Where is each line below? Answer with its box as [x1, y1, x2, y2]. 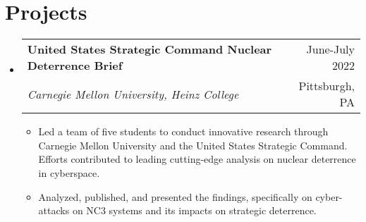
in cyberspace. [38, 165, 100, 180]
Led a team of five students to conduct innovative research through [38, 124, 329, 139]
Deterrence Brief [27, 57, 123, 74]
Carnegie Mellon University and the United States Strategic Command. [38, 137, 348, 152]
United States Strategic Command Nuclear [27, 41, 272, 58]
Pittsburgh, [298, 78, 355, 94]
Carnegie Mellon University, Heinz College [27, 85, 239, 102]
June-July [306, 41, 355, 58]
